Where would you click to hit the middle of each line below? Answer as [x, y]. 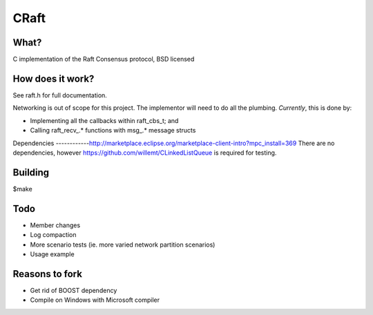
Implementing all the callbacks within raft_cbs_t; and [104, 120]
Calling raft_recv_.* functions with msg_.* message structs [113, 131]
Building [31, 172]
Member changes [55, 225]
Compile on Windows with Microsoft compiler [95, 300]
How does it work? [54, 78]
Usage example [52, 254]
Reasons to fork [48, 274]
